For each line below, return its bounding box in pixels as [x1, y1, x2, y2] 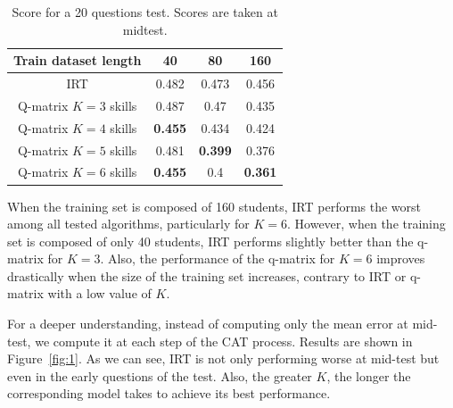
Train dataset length [13, 51, 142, 70]
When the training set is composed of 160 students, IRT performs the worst [7, 196, 422, 215]
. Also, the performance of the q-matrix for [100, 249, 335, 268]
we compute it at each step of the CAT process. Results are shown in [35, 331, 413, 350]
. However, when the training [287, 214, 446, 233]
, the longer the [326, 366, 411, 385]
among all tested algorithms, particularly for [7, 214, 250, 233]
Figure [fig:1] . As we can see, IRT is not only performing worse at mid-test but [7, 349, 440, 368]
